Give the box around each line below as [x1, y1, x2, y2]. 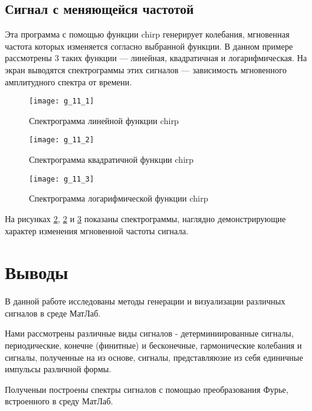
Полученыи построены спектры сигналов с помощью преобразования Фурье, [5, 383, 288, 395]
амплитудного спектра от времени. [5, 75, 132, 88]
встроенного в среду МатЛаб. [5, 395, 113, 407]
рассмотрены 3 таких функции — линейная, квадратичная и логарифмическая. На [5, 51, 307, 64]
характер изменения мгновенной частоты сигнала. [5, 224, 189, 237]
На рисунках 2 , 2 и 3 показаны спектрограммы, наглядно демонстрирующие [5, 212, 286, 225]
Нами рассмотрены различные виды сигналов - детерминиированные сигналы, [5, 327, 294, 340]
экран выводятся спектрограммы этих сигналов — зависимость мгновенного [5, 63, 287, 76]
